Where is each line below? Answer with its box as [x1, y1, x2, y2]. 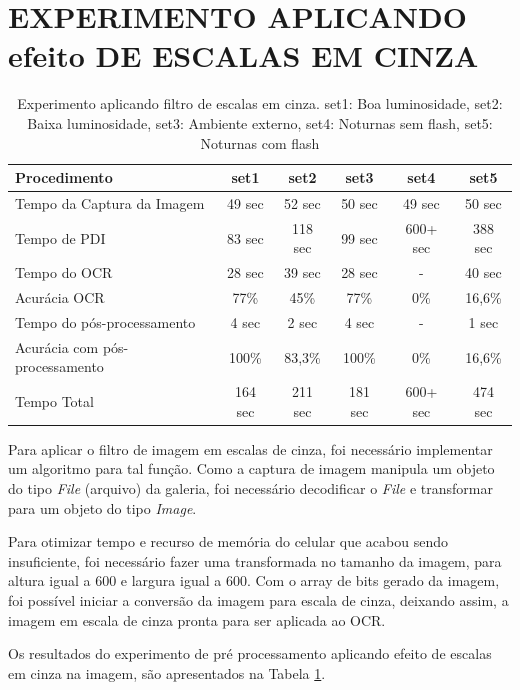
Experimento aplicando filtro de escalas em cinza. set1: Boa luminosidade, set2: [17, 93, 503, 114]
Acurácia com [15, 336, 99, 357]
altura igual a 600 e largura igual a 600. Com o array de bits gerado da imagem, [8, 570, 500, 591]
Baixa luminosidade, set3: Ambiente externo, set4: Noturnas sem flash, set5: [27, 112, 493, 133]
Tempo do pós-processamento [15, 311, 196, 332]
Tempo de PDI [15, 227, 106, 248]
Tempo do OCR [15, 262, 113, 283]
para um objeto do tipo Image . [8, 497, 197, 518]
